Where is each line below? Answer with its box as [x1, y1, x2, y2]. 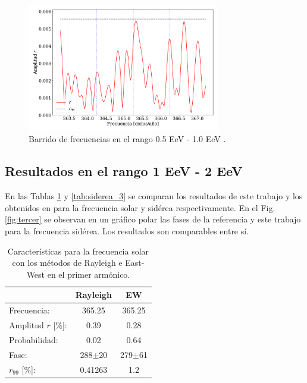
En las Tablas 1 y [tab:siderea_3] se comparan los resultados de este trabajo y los [5, 190, 303, 202]
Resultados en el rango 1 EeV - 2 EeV [5, 162, 243, 180]
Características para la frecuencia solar [7, 244, 149, 257]
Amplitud [9, 319, 44, 331]
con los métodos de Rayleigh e [12, 256, 123, 269]
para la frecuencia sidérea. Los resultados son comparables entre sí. [5, 224, 249, 237]
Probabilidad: [9, 333, 58, 346]
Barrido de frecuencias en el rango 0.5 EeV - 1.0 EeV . [29, 133, 226, 145]
